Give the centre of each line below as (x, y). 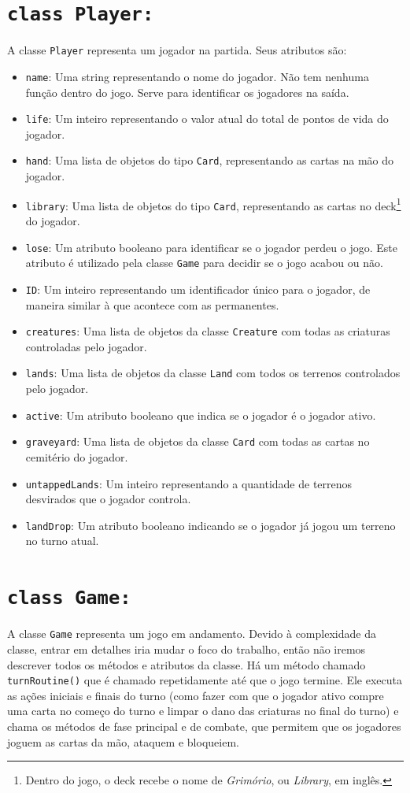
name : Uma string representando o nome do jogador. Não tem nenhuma (197, 76)
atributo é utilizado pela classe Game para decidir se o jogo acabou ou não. (204, 263)
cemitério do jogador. (77, 456)
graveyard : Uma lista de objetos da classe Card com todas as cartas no (198, 441)
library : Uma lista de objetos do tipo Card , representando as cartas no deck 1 (213, 204)
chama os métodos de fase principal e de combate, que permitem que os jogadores (204, 726)
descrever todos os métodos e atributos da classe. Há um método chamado (187, 664)
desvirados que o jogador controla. (108, 499)
